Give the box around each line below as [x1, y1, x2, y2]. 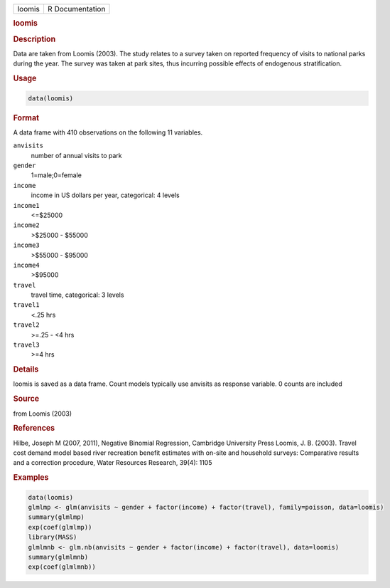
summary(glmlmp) [28, 513, 85, 521]
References [13, 424, 55, 434]
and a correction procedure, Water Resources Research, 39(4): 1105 [13, 458, 212, 467]
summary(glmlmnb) [28, 552, 89, 561]
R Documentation [47, 4, 106, 14]
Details [13, 364, 39, 374]
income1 [13, 201, 40, 209]
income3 [13, 241, 40, 249]
